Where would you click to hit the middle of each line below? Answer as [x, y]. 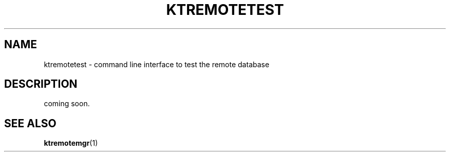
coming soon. [67, 104]
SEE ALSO [30, 123]
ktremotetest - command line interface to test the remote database [157, 64]
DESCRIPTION [41, 84]
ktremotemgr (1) [71, 143]
